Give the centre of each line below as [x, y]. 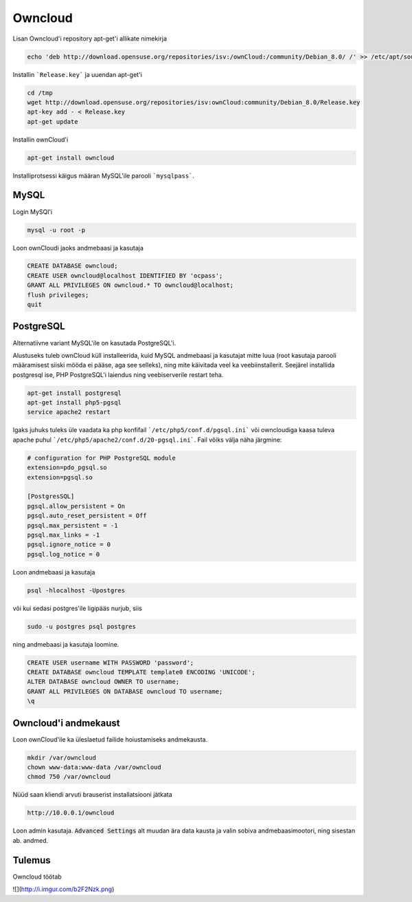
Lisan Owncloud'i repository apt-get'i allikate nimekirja [90, 39]
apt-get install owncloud [71, 158]
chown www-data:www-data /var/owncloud [94, 767]
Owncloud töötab [37, 877]
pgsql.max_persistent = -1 [72, 525]
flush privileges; [58, 295]
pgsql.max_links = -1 [64, 535]
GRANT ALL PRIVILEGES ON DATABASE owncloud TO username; [125, 691]
